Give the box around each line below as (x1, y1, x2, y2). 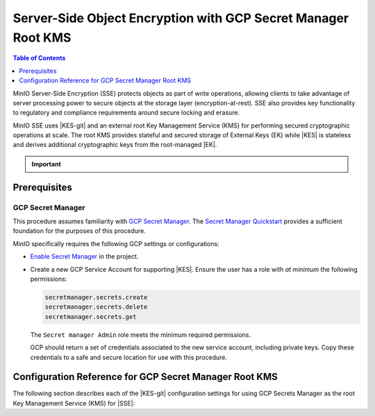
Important (31, 159, 62, 168)
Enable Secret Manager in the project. (30, 252, 139, 261)
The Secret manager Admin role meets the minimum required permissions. (30, 330, 251, 339)
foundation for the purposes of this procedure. (12, 227, 146, 235)
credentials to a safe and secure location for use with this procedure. (30, 353, 228, 361)
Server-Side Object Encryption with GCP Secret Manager (12, 10, 349, 26)
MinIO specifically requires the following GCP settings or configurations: (12, 239, 219, 248)
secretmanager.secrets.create (44, 293, 148, 301)
